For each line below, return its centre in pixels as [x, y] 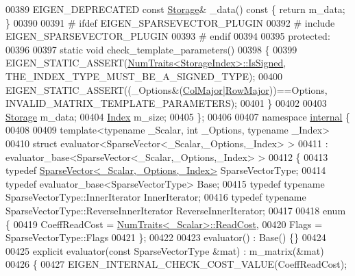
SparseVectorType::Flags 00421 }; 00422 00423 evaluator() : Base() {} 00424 [166, 237]
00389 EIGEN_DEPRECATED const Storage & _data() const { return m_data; [175, 9]
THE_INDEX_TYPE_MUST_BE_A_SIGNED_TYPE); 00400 [144, 76]
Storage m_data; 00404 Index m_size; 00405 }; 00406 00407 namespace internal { [178, 116]
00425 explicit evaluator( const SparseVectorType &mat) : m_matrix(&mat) [165, 250]
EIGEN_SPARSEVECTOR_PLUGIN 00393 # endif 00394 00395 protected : [168, 36]
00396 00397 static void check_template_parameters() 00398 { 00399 [151, 49]
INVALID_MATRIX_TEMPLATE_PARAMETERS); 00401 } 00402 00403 [166, 103]
